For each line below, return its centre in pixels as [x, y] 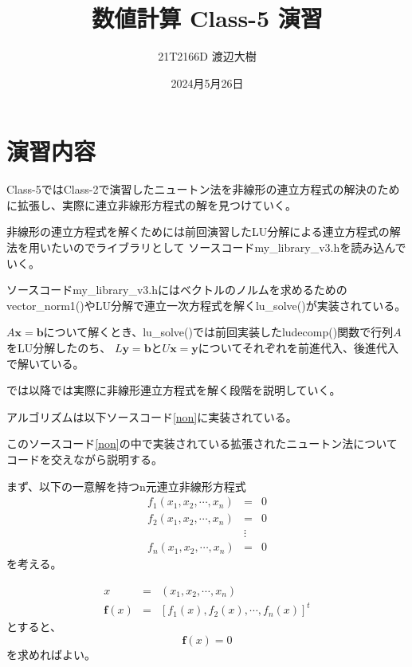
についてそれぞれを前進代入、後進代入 [298, 347]
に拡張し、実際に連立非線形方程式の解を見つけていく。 [151, 204]
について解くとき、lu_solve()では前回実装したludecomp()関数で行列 [218, 332]
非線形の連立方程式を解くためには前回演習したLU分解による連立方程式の [198, 231]
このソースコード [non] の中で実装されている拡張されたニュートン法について [202, 443]
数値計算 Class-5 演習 [207, 18]
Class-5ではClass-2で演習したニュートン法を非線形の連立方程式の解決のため [203, 189]
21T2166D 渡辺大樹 [207, 56]
